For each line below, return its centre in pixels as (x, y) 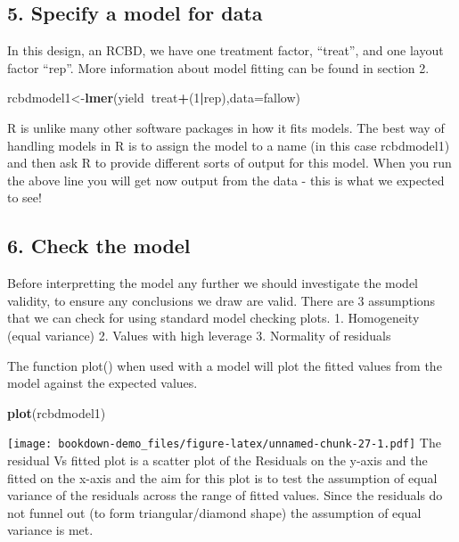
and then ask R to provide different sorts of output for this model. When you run (229, 163)
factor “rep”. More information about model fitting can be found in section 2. (218, 67)
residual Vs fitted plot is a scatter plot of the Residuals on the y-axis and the (217, 460)
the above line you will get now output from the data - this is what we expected (226, 180)
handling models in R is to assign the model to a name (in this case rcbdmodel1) (229, 145)
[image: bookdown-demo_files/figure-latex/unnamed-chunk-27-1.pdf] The (224, 443)
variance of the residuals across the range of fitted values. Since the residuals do (225, 495)
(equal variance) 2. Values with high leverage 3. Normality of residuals (199, 335)
